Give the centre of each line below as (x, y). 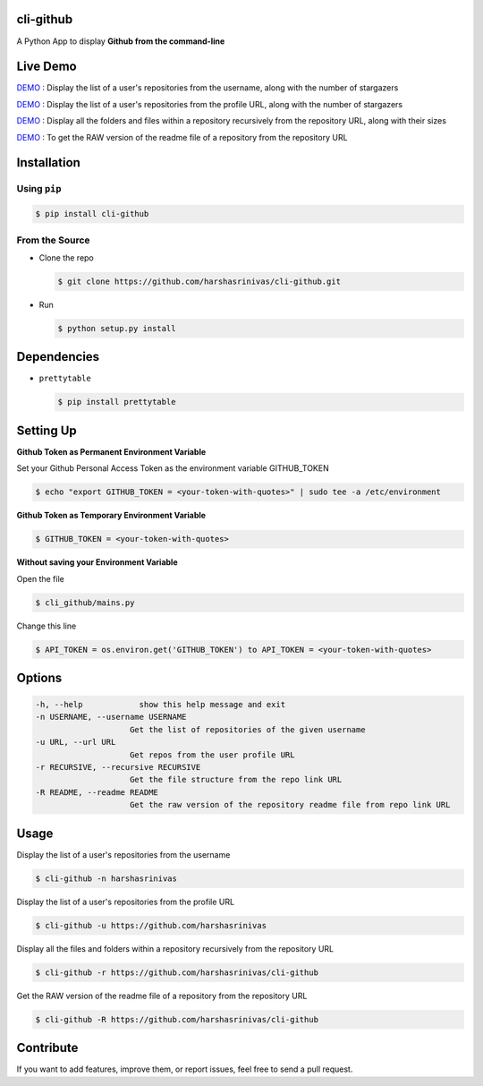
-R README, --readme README (97, 792)
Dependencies (58, 357)
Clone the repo (66, 257)
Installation (48, 162)
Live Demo (47, 67)
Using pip (39, 189)
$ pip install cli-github (92, 214)
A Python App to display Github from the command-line (121, 41)
